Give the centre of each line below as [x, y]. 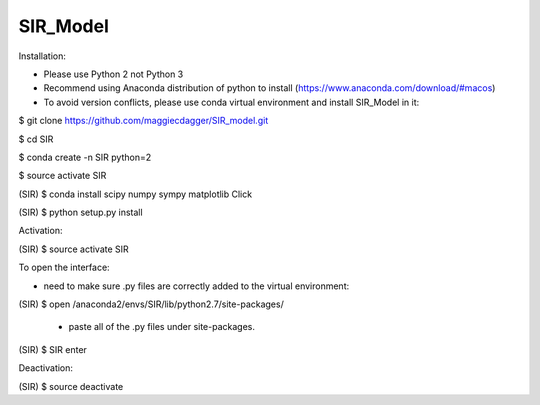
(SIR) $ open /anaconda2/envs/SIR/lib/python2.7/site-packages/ [151, 304]
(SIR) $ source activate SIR [73, 249]
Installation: [42, 56]
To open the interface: [64, 267]
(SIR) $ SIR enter [52, 349]
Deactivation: [46, 368]
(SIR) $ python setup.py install [81, 212]
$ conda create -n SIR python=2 [85, 157]
